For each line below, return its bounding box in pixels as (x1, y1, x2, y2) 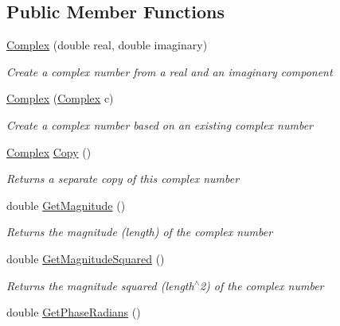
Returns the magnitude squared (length (6, 277, 194, 293)
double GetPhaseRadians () (6, 304, 141, 320)
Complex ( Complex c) (6, 90, 114, 107)
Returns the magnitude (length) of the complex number (6, 223, 273, 240)
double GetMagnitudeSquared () (6, 250, 165, 266)
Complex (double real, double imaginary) (6, 37, 208, 53)
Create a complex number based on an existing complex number (6, 116, 314, 133)
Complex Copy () (6, 143, 92, 160)
